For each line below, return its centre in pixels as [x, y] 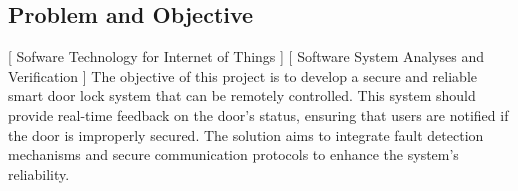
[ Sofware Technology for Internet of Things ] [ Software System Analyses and [246, 56]
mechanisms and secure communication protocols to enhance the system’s [233, 154]
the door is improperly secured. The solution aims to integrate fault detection [246, 134]
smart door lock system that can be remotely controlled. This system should [242, 95]
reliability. [39, 173]
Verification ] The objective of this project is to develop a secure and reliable [242, 75]
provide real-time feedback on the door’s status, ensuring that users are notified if [258, 114]
